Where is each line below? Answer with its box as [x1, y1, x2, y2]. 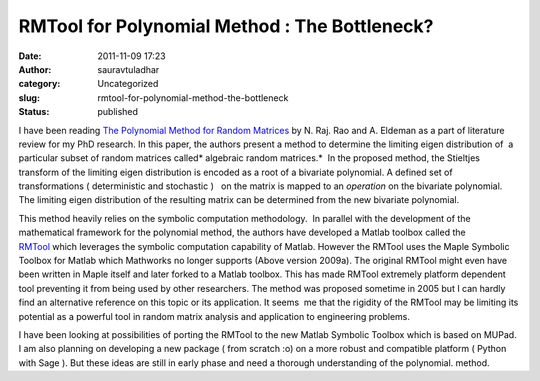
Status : [18, 106, 50, 118]
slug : [18, 91, 40, 104]
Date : [18, 50, 42, 62]
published [97, 106, 139, 118]
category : [18, 78, 61, 90]
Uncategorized [97, 78, 159, 90]
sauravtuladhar [97, 63, 160, 75]
